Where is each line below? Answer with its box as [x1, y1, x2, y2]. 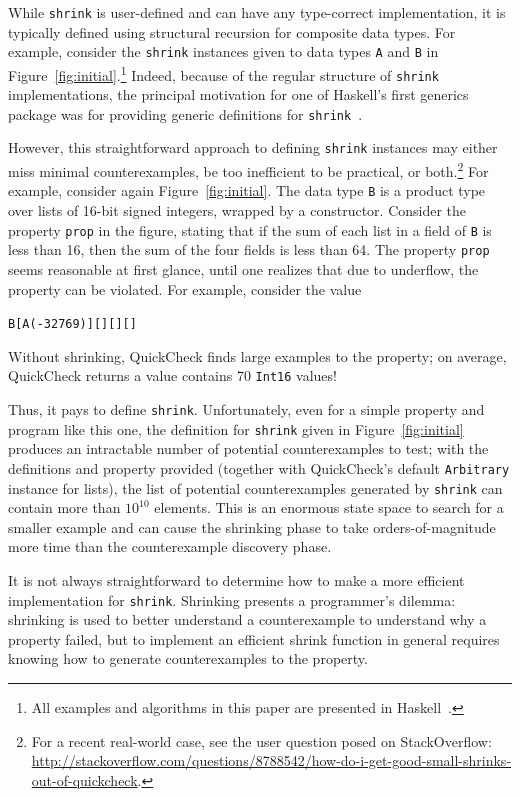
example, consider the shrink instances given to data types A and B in [8, 41, 439, 62]
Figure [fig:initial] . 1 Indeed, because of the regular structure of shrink [8, 61, 439, 85]
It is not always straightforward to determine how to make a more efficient [8, 570, 465, 591]
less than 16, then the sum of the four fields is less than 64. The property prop [8, 239, 490, 260]
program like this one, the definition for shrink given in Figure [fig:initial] [8, 418, 464, 439]
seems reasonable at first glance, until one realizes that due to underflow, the [8, 258, 479, 279]
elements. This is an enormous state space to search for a [154, 497, 504, 518]
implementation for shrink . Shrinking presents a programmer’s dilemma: [8, 589, 456, 610]
